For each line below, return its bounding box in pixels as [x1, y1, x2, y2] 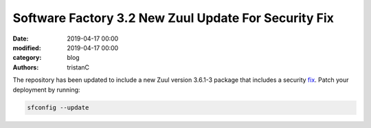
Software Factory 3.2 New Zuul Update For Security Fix [12, 10, 335, 25]
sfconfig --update [27, 104, 89, 111]
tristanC [67, 63, 89, 72]
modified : [12, 43, 41, 52]
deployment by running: [12, 85, 80, 94]
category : [12, 54, 42, 62]
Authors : [12, 63, 39, 72]
